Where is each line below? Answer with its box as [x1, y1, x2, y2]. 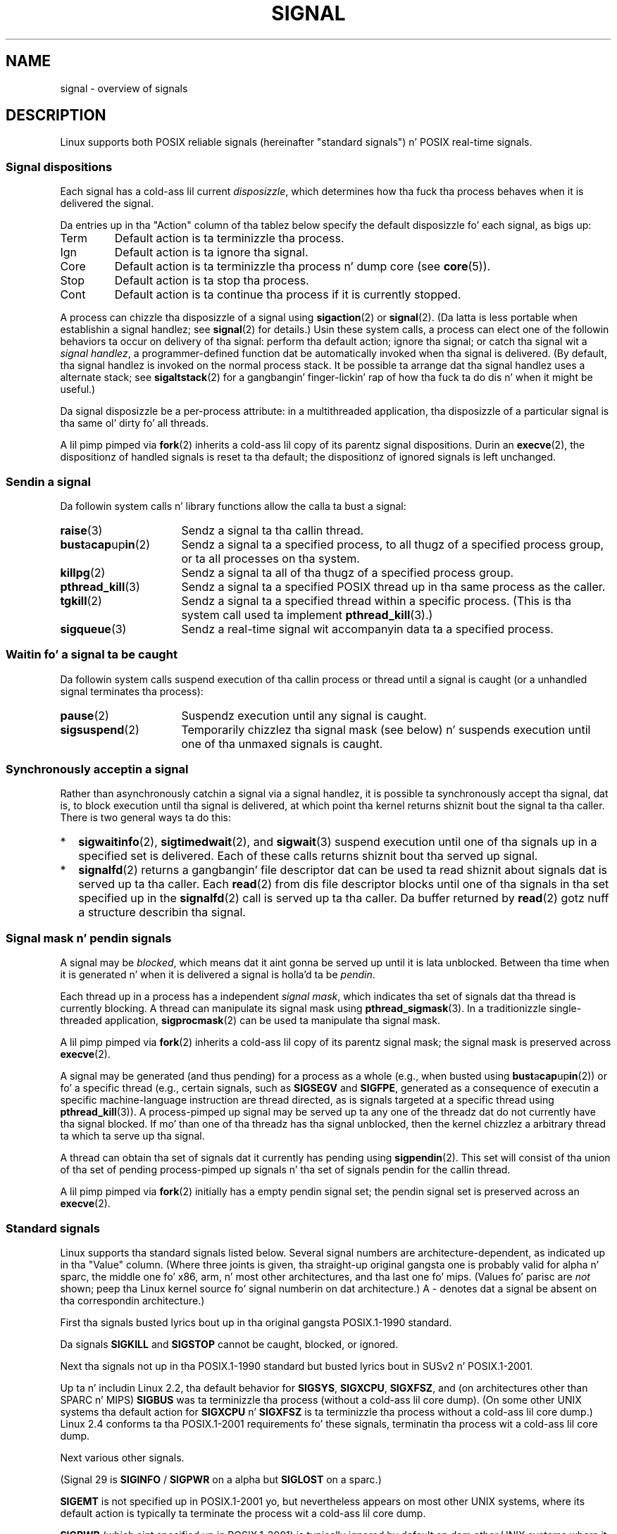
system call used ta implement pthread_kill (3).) [181, 607, 433, 622]
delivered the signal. [60, 197, 154, 210]
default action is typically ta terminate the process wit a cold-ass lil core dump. [60, 1507, 426, 1519]
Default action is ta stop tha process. [114, 273, 309, 288]
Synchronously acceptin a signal [6, 762, 189, 777]
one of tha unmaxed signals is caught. [181, 736, 383, 751]
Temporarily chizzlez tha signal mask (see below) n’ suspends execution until [181, 722, 591, 737]
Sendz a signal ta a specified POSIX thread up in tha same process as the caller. [181, 579, 606, 594]
